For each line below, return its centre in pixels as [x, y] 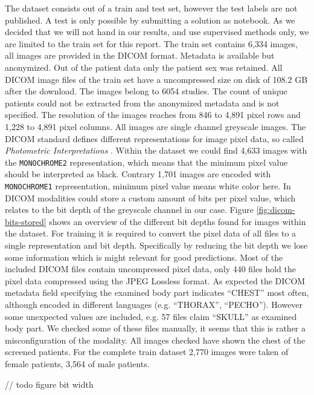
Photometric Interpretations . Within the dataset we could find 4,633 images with [156, 150]
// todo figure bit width [49, 384]
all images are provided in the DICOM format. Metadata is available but [140, 55]
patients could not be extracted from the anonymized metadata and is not [142, 103]
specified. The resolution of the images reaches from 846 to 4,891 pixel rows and [153, 115]
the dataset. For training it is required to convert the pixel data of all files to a [151, 233]
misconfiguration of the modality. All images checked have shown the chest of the [155, 340]
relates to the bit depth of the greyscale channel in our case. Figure [130, 210]
